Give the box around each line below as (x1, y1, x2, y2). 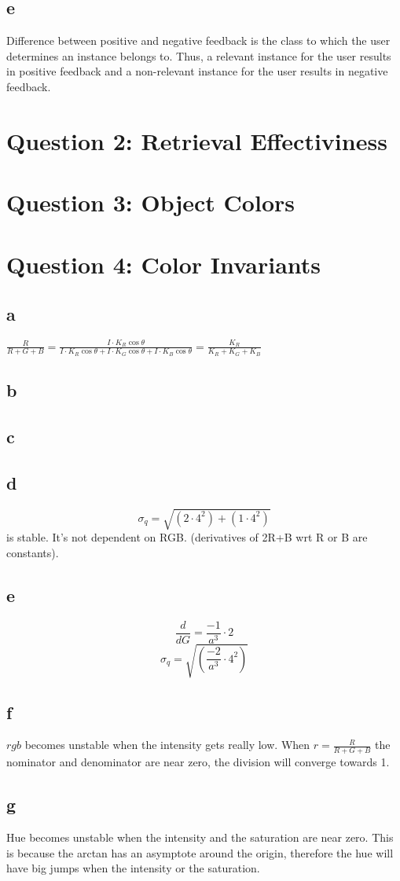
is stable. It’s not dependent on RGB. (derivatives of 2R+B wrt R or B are (6, 529, 368, 545)
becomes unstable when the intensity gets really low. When (24, 736, 310, 753)
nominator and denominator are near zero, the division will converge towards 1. (6, 754, 390, 770)
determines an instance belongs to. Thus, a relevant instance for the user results (6, 47, 391, 64)
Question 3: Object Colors (6, 186, 295, 218)
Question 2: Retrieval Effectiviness (6, 124, 387, 156)
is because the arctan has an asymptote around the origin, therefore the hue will (6, 844, 394, 861)
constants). (6, 544, 59, 560)
